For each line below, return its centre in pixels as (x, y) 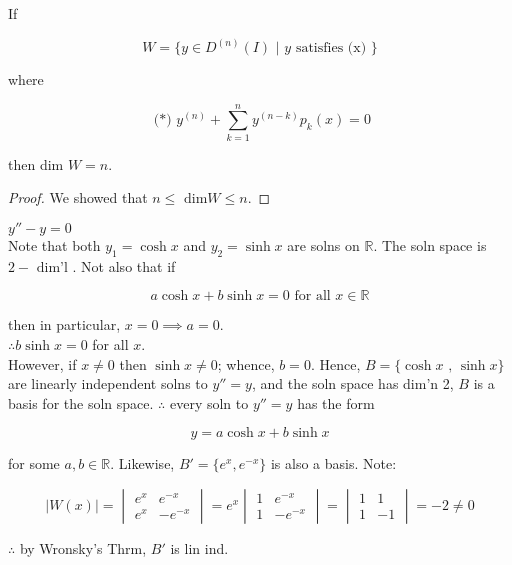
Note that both (54, 244)
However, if (42, 363)
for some (34, 463)
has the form (336, 402)
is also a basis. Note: (333, 463)
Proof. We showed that (78, 197)
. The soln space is (430, 244)
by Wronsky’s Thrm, (83, 547)
